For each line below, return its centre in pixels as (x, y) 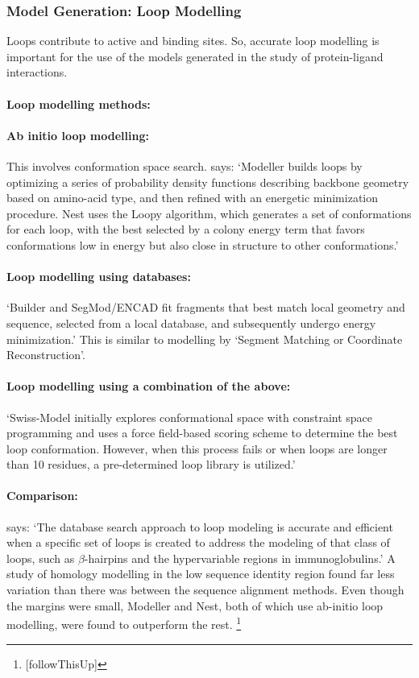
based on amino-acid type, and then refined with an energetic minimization (193, 198)
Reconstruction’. (46, 355)
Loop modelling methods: (79, 103)
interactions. (37, 72)
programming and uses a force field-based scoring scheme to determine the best (202, 433)
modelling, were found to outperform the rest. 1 (124, 623)
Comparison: (42, 496)
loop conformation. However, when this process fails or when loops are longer (197, 448)
